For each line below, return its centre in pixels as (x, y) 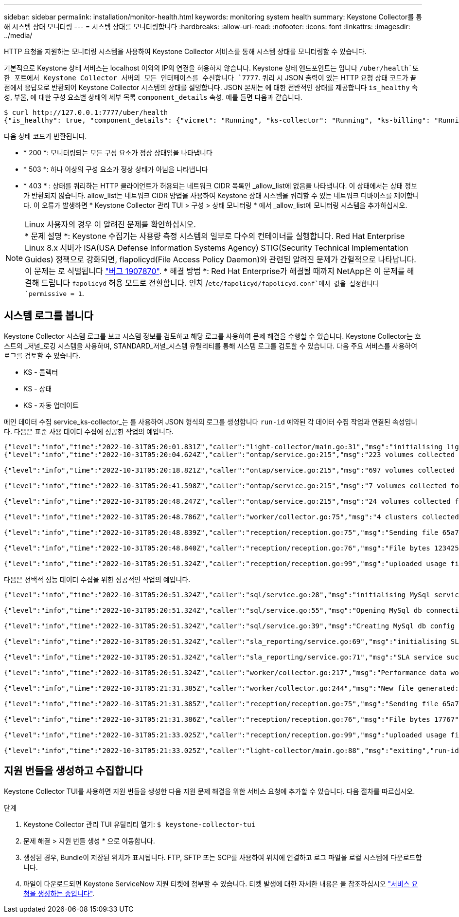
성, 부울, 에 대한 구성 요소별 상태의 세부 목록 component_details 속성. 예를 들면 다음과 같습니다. (153, 97)
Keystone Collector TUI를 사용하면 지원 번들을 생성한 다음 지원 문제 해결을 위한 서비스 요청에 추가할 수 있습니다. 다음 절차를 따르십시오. (210, 791)
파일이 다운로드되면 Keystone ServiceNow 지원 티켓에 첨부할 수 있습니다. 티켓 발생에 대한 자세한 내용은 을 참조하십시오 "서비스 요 (221, 883)
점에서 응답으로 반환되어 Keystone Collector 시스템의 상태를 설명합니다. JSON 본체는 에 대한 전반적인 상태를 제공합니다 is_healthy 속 (211, 87)
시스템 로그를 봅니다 (49, 316)
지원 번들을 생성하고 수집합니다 (73, 771)
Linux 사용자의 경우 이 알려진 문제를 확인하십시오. (110, 224)
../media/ (18, 35)
